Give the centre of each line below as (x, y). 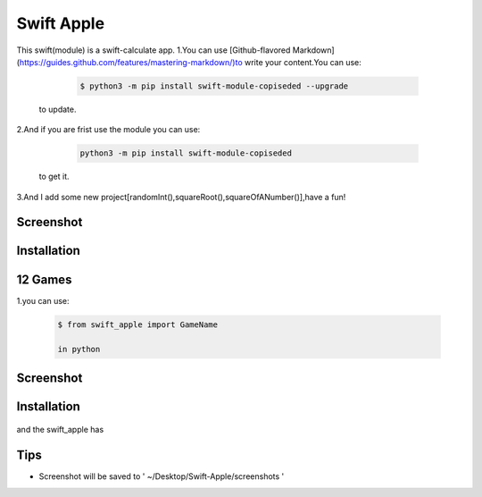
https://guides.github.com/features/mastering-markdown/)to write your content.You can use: (190, 62)
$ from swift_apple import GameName (138, 324)
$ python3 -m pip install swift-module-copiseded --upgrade (214, 86)
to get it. (54, 177)
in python (79, 350)
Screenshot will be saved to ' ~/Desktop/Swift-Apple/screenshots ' (162, 476)
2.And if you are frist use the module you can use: (108, 130)
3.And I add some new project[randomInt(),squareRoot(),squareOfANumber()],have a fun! (181, 197)
